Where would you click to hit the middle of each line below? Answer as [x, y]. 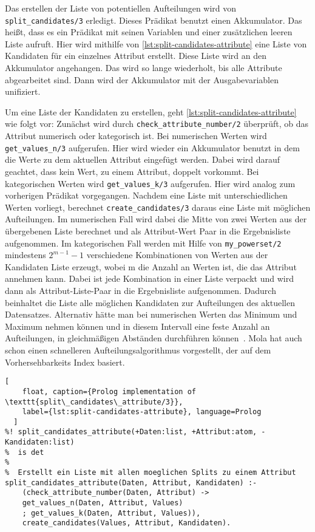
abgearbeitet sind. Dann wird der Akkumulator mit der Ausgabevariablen [142, 79]
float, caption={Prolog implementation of [109, 391]
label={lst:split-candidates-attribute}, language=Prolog [142, 412]
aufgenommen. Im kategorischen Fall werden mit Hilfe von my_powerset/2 [143, 243]
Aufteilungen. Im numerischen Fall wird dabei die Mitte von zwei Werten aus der [156, 219]
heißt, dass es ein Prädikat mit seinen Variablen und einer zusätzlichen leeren [149, 32]
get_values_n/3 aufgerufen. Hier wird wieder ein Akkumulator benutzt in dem [152, 147]
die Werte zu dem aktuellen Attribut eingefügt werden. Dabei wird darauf [143, 159]
